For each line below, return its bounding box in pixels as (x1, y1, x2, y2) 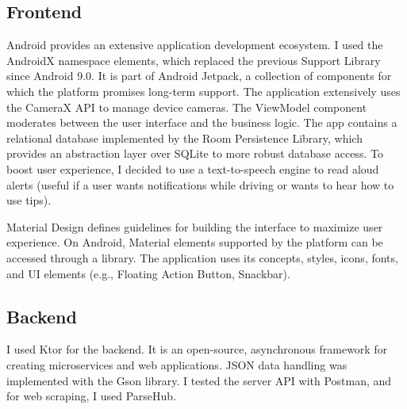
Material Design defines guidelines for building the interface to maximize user (6, 218, 383, 235)
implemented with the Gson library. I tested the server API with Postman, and (6, 372, 392, 388)
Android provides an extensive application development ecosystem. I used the (6, 36, 383, 53)
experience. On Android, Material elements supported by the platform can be (6, 234, 383, 250)
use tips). (6, 192, 52, 208)
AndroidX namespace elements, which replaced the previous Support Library (6, 52, 381, 68)
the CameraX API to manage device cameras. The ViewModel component (6, 98, 367, 115)
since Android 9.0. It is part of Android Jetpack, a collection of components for (6, 67, 392, 84)
